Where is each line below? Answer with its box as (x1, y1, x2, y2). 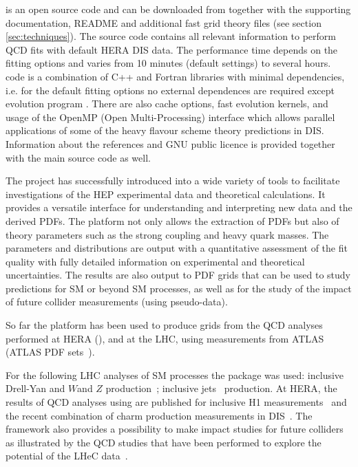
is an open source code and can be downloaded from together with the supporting (6, 2, 351, 16)
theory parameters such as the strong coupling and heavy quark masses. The (6, 227, 329, 241)
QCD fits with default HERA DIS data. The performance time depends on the (6, 42, 338, 56)
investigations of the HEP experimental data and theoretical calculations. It (6, 186, 326, 201)
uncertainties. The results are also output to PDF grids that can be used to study (6, 268, 351, 282)
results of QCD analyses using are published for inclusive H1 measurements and (6, 395, 347, 409)
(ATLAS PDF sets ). (6, 345, 95, 359)
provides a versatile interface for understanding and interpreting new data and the (6, 200, 352, 215)
